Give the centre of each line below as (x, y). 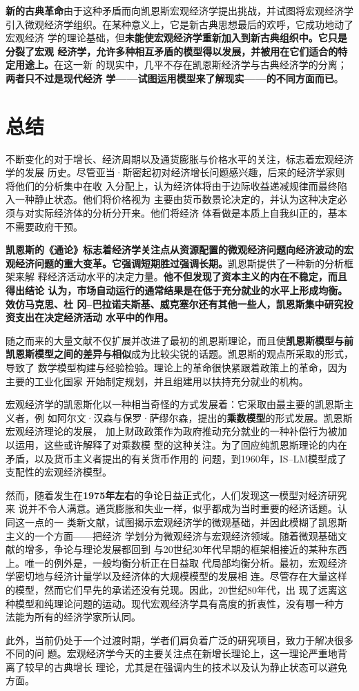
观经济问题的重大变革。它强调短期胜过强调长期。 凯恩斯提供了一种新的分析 (175, 263)
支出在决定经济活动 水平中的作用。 (94, 317)
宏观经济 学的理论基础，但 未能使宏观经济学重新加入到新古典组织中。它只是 (176, 38)
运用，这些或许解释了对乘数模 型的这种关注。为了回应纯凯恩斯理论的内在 (181, 444)
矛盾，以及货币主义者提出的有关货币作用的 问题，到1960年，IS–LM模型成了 (176, 458)
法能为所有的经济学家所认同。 (73, 617)
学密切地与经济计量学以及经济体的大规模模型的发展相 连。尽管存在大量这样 (176, 576)
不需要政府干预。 (44, 226)
